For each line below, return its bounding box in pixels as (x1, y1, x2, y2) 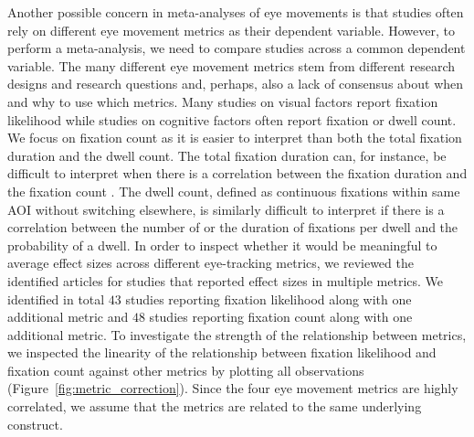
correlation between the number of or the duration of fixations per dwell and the (7, 218, 458, 237)
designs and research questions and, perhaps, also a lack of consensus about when (7, 74, 464, 93)
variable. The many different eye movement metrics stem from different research (7, 56, 456, 75)
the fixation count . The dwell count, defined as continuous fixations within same (7, 181, 460, 200)
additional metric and (7, 307, 129, 326)
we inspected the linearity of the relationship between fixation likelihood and (7, 343, 437, 362)
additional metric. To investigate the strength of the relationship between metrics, (7, 325, 467, 344)
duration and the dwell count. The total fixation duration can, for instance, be (7, 145, 447, 165)
